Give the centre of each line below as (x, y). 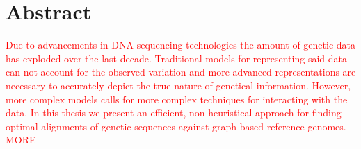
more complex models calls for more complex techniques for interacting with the (177, 99)
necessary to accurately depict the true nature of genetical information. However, (178, 85)
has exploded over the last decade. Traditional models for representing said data (176, 58)
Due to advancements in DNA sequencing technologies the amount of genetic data (181, 45)
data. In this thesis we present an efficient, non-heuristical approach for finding (174, 113)
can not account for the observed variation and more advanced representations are (181, 72)
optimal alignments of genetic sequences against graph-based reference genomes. (176, 126)
